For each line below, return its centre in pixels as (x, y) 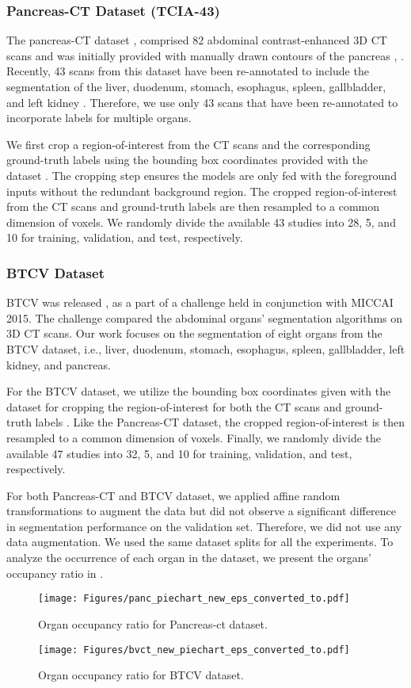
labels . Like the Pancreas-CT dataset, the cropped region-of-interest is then (220, 422)
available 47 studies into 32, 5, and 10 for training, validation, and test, (179, 453)
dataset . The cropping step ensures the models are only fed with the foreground (202, 175)
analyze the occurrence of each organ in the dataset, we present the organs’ (189, 558)
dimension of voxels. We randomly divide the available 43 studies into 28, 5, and (201, 222)
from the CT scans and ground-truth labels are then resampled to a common (193, 206)
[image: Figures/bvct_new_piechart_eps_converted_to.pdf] (194, 650)
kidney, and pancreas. (59, 364)
